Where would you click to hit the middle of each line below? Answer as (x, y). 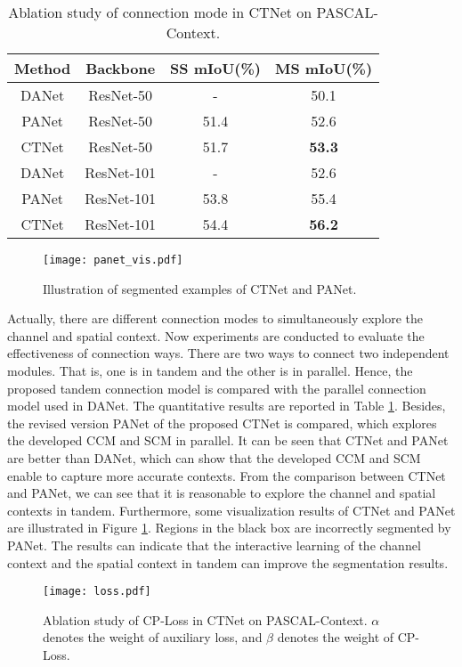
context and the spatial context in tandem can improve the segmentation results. (228, 562)
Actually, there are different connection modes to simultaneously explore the (215, 318)
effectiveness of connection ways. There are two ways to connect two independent (228, 353)
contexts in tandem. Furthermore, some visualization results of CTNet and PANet (231, 510)
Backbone (121, 68)
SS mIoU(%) (215, 68)
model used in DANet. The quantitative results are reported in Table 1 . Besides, (227, 406)
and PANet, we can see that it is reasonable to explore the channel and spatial (222, 493)
